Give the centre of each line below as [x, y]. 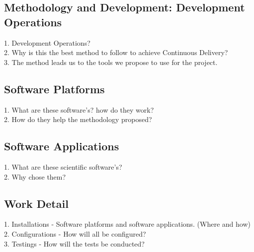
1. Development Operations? [47, 42]
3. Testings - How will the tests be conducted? [74, 243]
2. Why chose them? [35, 176]
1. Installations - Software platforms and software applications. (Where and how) [127, 224]
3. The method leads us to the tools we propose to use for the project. [111, 62]
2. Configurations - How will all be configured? [75, 233]
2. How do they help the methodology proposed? [78, 119]
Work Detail [36, 203]
